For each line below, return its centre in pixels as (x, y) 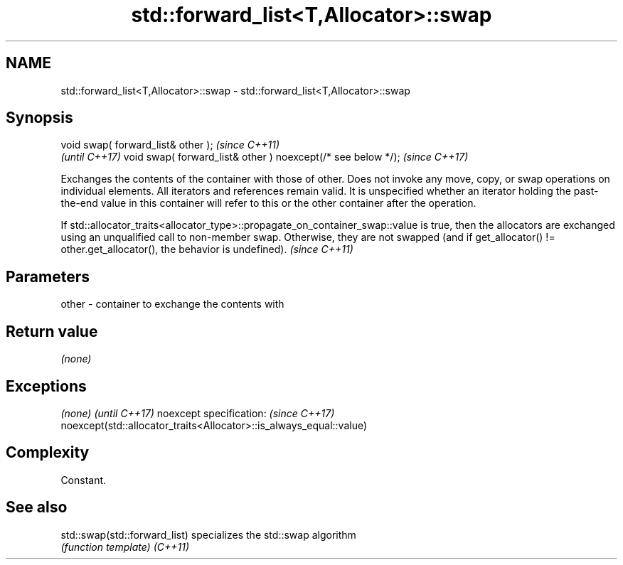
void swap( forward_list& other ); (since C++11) (170, 145)
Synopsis (39, 118)
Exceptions (46, 386)
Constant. (84, 480)
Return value (52, 331)
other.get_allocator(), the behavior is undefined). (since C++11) (207, 249)
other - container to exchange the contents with (172, 304)
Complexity (48, 453)
